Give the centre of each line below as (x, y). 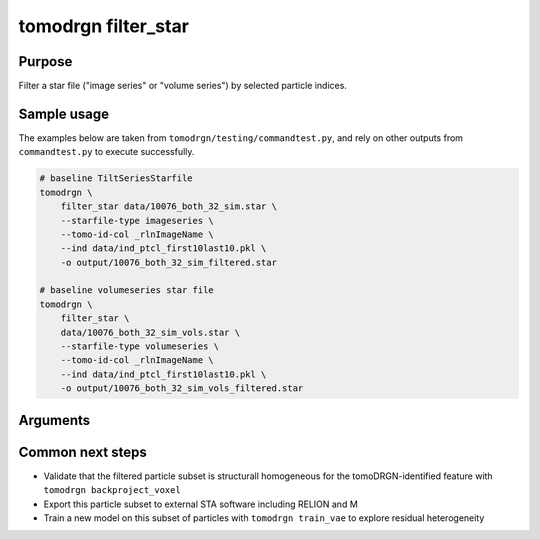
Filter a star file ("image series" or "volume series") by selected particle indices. (182, 86)
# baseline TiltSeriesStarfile (116, 178)
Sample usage (64, 113)
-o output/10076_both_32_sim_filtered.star (168, 262)
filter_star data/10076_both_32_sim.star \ (168, 206)
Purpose (45, 61)
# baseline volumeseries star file (126, 290)
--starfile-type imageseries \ (137, 220)
